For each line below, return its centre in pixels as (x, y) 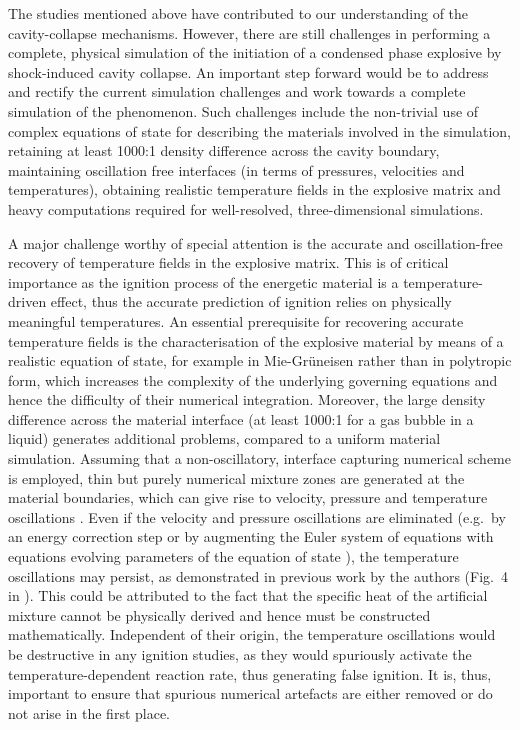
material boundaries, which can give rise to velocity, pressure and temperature (248, 497)
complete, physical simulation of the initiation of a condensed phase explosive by (255, 52)
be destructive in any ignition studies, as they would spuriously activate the (240, 654)
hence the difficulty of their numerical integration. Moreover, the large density (247, 399)
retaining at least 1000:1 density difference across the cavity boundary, (224, 150)
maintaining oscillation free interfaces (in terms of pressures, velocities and (236, 169)
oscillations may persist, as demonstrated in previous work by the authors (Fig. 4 (258, 575)
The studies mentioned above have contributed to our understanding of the (238, 13)
